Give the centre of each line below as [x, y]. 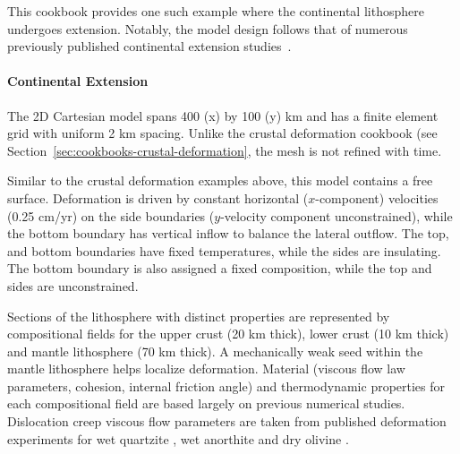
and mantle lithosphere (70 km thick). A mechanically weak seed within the [215, 351]
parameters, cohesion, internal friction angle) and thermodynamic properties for [226, 385]
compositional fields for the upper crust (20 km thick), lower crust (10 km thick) [228, 334]
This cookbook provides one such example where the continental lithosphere [216, 11]
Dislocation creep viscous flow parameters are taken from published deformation [227, 421]
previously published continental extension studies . [149, 46]
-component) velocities [377, 197]
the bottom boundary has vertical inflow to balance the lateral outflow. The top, [228, 233]
